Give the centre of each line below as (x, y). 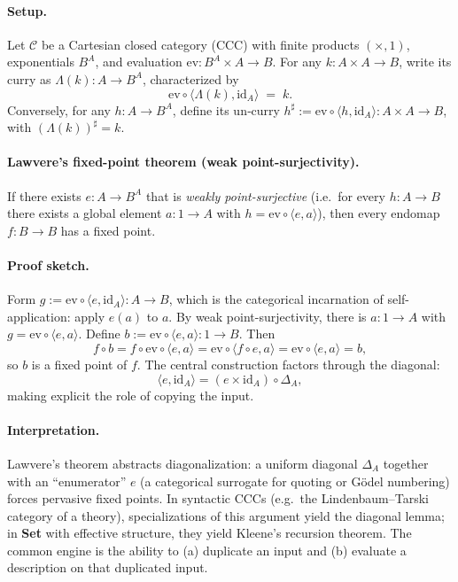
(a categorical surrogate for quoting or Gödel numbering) (295, 481)
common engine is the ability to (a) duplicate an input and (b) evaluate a (207, 550)
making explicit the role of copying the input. (131, 395)
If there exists (44, 195)
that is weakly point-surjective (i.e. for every (265, 195)
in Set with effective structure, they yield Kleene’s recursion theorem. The (210, 533)
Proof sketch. (48, 264)
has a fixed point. (108, 230)
